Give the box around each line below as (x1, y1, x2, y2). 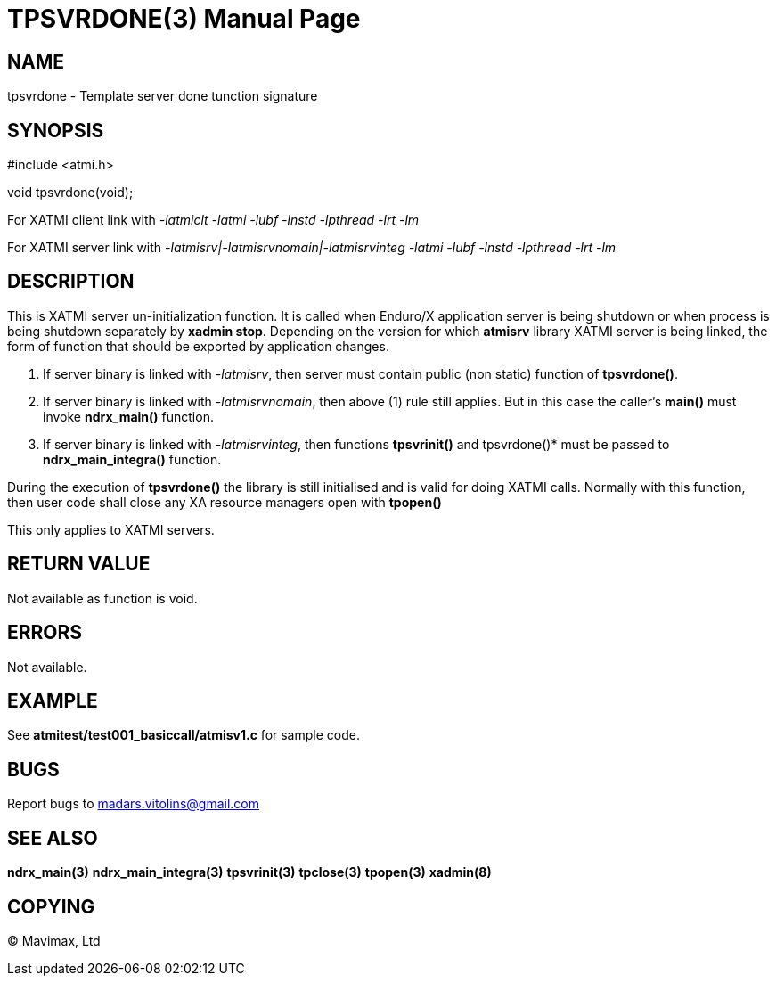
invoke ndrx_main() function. (43, 408, 214, 424)
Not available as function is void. (7, 590, 198, 606)
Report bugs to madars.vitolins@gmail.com (7, 796, 259, 812)
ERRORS (7, 621, 83, 644)
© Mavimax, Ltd (7, 932, 101, 948)
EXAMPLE (7, 689, 98, 712)
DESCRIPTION (7, 270, 135, 293)
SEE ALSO (7, 826, 98, 849)
